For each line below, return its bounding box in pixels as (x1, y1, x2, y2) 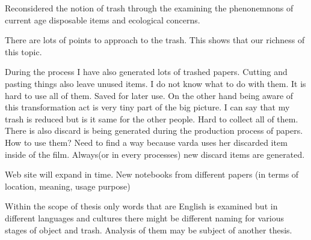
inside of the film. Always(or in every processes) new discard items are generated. (5, 148, 305, 160)
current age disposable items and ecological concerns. (5, 13, 200, 26)
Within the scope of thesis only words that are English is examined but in (5, 200, 278, 212)
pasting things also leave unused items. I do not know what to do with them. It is (5, 77, 306, 89)
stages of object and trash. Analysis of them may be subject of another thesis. (5, 223, 292, 236)
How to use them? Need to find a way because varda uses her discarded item (5, 136, 288, 148)
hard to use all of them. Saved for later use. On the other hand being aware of (5, 89, 294, 101)
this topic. (5, 45, 42, 58)
